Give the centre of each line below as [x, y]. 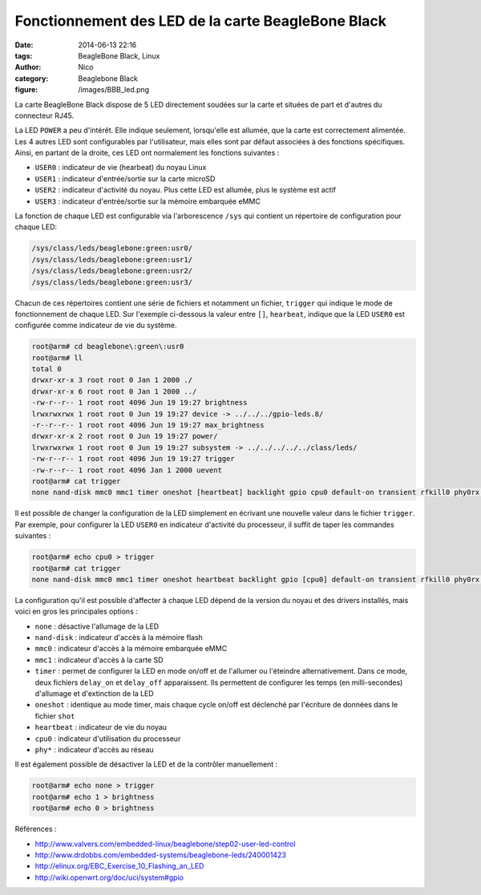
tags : [24, 55]
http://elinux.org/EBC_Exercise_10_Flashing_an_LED [119, 866]
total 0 [46, 369]
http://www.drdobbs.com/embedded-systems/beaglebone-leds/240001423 [160, 855]
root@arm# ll [57, 358]
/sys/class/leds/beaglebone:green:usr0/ [112, 248]
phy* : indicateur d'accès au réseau [94, 749]
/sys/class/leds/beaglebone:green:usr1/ [112, 259]
